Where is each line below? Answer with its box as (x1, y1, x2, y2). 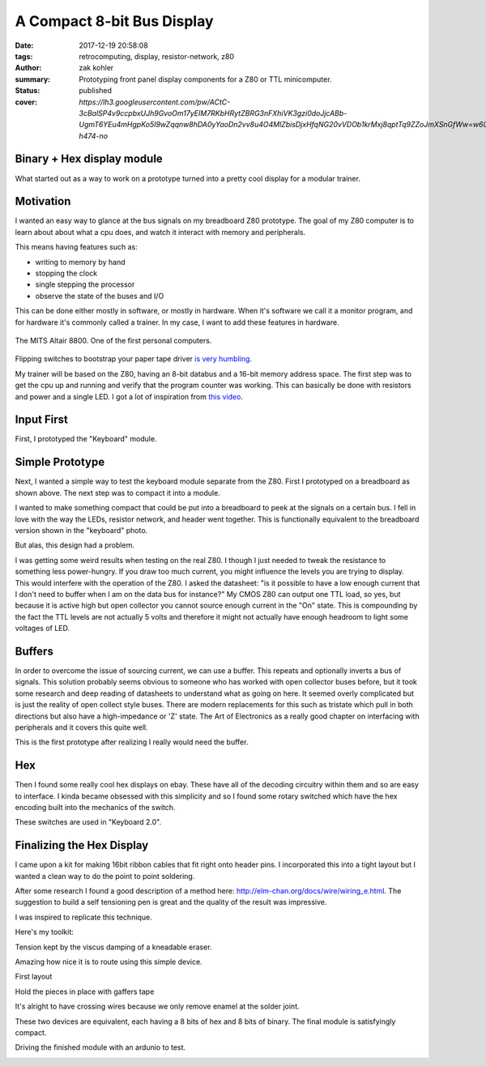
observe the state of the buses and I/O (35, 291, 164, 301)
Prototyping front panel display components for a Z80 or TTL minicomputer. (79, 74, 332, 84)
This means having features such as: (15, 242, 138, 252)
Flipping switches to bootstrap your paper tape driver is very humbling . (15, 354, 253, 364)
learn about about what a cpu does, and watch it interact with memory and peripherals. (15, 227, 306, 237)
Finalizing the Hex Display (15, 838, 149, 852)
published (79, 86, 113, 96)
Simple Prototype (15, 455, 105, 469)
